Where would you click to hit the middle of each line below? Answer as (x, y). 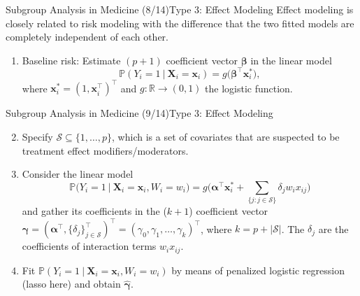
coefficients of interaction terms (89, 246)
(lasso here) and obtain (71, 284)
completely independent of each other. (87, 37)
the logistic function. (249, 88)
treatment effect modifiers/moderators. (105, 150)
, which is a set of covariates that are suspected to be (226, 136)
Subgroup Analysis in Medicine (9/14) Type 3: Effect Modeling (139, 113)
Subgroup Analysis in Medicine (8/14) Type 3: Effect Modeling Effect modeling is (180, 9)
